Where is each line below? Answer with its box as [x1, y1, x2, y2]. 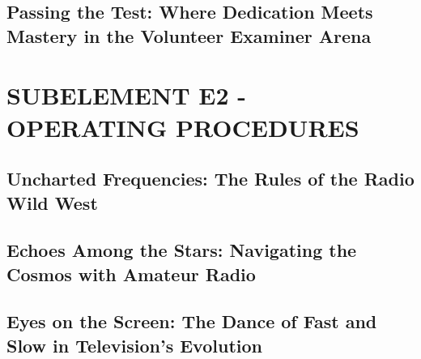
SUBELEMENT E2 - [6, 79, 247, 112]
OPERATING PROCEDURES [6, 110, 359, 143]
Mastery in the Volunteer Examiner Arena [6, 23, 372, 48]
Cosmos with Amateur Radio [6, 261, 256, 286]
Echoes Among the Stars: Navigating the [6, 237, 357, 263]
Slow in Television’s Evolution [6, 332, 262, 357]
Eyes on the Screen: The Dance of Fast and [6, 309, 377, 334]
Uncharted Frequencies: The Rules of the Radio [6, 166, 415, 191]
